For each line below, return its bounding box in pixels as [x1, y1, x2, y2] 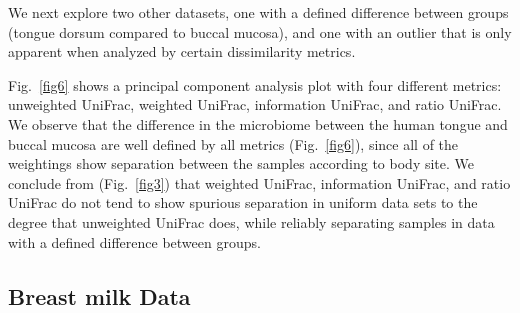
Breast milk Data [8, 280, 191, 311]
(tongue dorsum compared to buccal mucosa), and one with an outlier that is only [8, 21, 512, 42]
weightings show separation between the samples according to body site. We [8, 153, 475, 174]
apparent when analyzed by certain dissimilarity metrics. [8, 41, 356, 62]
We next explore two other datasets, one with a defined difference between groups [8, 2, 509, 22]
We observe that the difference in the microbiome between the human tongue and [8, 113, 508, 134]
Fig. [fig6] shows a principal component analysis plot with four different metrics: [8, 74, 502, 95]
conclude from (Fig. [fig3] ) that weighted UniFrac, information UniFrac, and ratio [8, 172, 511, 193]
